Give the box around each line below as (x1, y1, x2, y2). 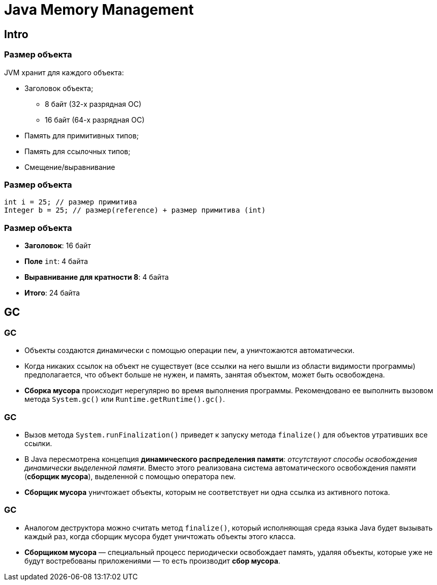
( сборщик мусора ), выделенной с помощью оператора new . (24, 472, 236, 481)
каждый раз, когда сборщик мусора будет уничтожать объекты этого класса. (24, 532, 296, 541)
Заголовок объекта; (24, 83, 94, 93)
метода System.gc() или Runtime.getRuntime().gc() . (24, 395, 225, 404)
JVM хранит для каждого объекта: (4, 68, 124, 77)
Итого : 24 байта (24, 288, 80, 298)
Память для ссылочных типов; (24, 147, 131, 156)
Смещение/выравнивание (24, 162, 115, 171)
